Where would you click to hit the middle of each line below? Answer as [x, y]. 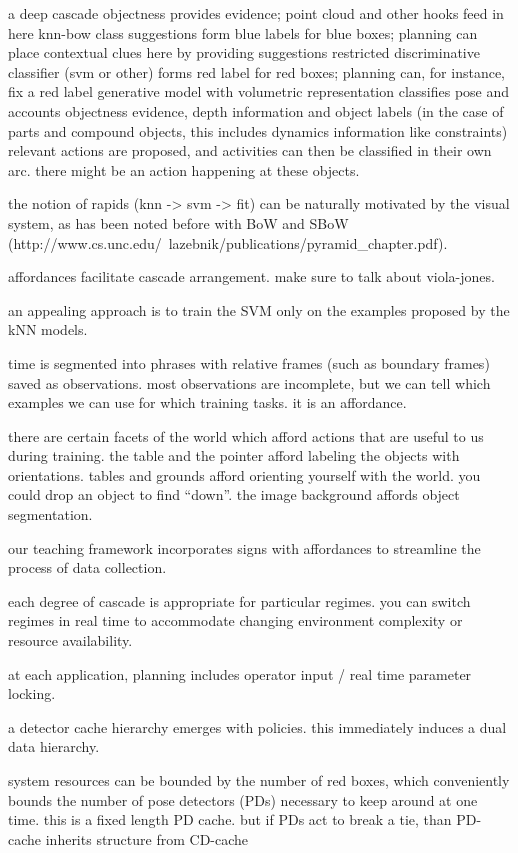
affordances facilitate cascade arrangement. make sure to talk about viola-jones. [251, 276]
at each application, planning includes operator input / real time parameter [240, 673]
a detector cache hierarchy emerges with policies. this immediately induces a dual [257, 726]
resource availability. [70, 640]
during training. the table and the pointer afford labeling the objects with [234, 455]
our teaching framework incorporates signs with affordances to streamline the [244, 547]
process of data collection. [87, 567]
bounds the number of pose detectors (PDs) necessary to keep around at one [243, 799]
